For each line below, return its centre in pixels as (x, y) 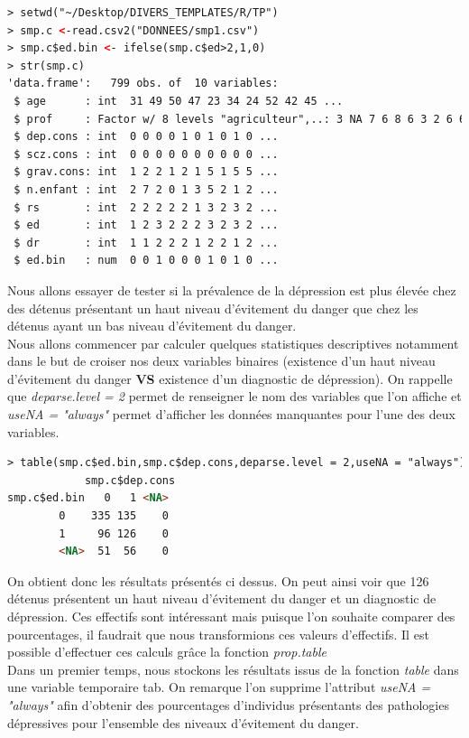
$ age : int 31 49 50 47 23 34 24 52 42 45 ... (179, 101)
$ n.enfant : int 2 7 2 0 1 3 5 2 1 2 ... (146, 189)
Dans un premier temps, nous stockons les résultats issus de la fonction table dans (233, 669)
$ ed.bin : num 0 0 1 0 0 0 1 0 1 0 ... (146, 261)
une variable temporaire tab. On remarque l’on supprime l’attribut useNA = (219, 687)
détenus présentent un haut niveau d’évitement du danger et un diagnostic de (222, 598)
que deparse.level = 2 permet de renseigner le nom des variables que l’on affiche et (234, 396)
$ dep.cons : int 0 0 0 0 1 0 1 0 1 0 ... (146, 137)
